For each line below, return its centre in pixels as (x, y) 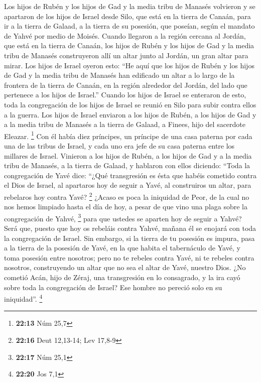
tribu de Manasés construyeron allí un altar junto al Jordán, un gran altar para (126, 55)
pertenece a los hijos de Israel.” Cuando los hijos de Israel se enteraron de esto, (125, 95)
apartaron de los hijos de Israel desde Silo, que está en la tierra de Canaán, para (127, 16)
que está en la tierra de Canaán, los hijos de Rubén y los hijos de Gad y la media (129, 45)
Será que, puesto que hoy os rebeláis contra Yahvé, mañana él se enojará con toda (130, 228)
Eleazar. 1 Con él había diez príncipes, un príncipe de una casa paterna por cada (128, 135)
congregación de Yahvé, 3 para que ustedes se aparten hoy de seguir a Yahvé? (123, 217)
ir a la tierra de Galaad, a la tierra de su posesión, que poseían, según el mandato (129, 26)
